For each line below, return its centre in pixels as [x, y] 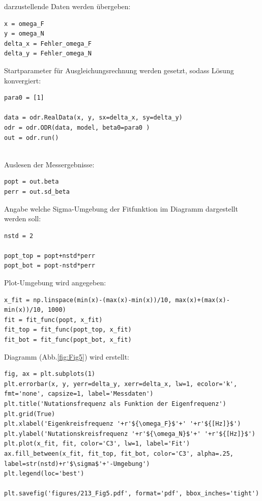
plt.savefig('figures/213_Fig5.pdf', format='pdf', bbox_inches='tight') [132, 494]
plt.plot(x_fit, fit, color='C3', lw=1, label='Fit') [97, 444]
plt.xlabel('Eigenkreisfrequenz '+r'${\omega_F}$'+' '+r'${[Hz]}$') [123, 424]
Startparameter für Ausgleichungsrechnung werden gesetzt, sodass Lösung [119, 70]
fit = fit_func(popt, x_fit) [53, 320]
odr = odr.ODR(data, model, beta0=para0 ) [77, 127]
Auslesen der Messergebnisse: [49, 164]
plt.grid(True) [30, 414]
